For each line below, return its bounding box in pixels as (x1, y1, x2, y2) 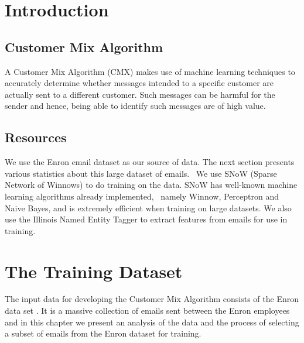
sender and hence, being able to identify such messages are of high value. (5, 100, 266, 112)
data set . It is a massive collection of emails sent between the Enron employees (5, 304, 290, 317)
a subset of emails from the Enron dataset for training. (5, 327, 201, 339)
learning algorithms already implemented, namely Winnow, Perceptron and (5, 190, 279, 202)
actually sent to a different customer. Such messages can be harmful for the (5, 88, 275, 100)
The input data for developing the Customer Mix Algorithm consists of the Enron (5, 293, 299, 305)
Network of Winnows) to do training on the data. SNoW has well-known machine (5, 179, 298, 191)
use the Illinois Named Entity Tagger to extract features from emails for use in (5, 213, 288, 225)
